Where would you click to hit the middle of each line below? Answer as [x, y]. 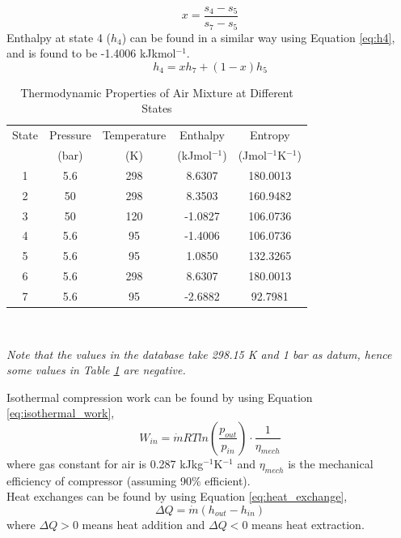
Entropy [270, 135]
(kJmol [194, 154]
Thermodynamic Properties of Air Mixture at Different [157, 92]
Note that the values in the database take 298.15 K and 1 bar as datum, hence [199, 354]
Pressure [70, 135]
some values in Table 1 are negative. [96, 370]
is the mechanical [331, 463]
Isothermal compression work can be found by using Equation [160, 397]
